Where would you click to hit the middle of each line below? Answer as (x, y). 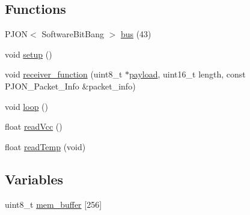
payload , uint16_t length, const (187, 74)
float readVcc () (34, 126)
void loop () (26, 106)
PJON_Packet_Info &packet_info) (70, 86)
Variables (34, 179)
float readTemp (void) (45, 146)
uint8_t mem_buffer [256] (53, 204)
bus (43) (136, 34)
